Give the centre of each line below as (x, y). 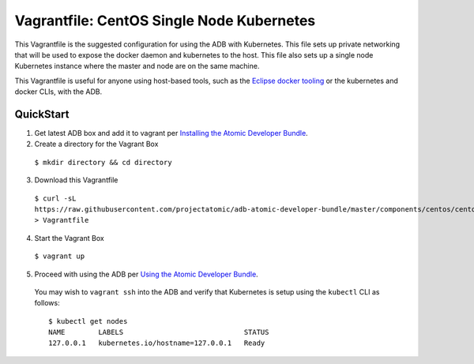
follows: (47, 303)
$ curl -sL (55, 198)
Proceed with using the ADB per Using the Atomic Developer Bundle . (146, 274)
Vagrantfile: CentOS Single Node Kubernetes (165, 21)
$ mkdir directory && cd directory (103, 162)
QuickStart (42, 114)
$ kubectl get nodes (88, 321)
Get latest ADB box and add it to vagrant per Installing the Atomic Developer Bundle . (171, 133)
